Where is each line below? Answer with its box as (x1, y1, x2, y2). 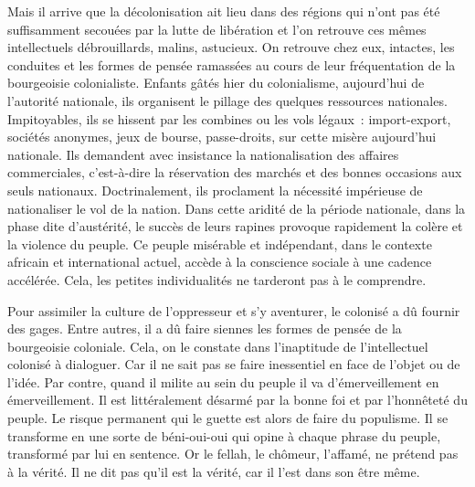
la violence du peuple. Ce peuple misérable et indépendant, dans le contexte (7, 234, 432, 253)
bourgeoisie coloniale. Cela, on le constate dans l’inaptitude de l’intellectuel (7, 336, 428, 355)
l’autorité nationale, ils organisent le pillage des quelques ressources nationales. (7, 90, 448, 110)
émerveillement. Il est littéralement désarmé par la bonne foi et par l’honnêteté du (7, 390, 468, 409)
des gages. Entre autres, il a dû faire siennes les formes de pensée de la (7, 319, 402, 338)
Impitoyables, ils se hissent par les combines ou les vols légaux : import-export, (7, 109, 451, 128)
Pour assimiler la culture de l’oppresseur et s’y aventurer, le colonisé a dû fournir (7, 301, 460, 320)
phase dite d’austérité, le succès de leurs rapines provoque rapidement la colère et (7, 217, 463, 236)
